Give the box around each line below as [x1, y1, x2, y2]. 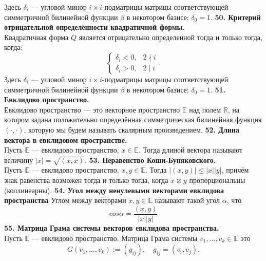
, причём [221, 164, 249, 175]
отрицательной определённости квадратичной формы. [4, 22, 185, 32]
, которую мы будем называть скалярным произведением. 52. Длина [24, 124, 239, 135]
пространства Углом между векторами [4, 195, 126, 206]
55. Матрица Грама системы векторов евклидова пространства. [4, 222, 219, 233]
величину [4, 154, 33, 165]
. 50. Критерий [210, 11, 261, 22]
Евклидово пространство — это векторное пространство [4, 104, 180, 115]
